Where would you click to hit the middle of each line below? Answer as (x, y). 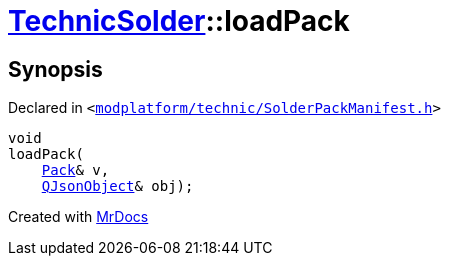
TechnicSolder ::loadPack (179, 21)
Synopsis (55, 69)
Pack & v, (75, 170)
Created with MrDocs (78, 217)
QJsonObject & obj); (117, 186)
